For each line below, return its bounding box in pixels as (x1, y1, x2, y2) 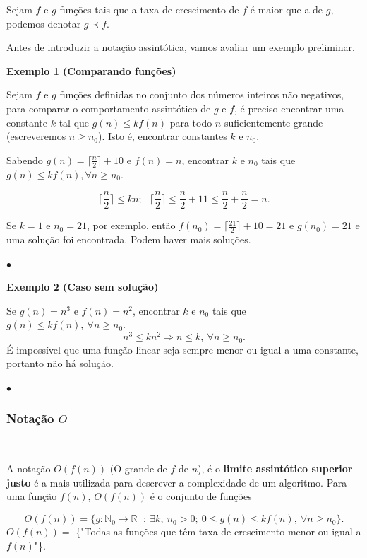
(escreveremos (6, 129, 66, 144)
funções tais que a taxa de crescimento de (59, 2, 239, 16)
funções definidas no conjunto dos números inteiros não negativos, (59, 87, 344, 102)
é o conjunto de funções (150, 489, 252, 504)
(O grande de (109, 461, 167, 476)
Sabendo (6, 152, 43, 167)
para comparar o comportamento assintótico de (6, 100, 211, 115)
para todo (169, 115, 212, 129)
